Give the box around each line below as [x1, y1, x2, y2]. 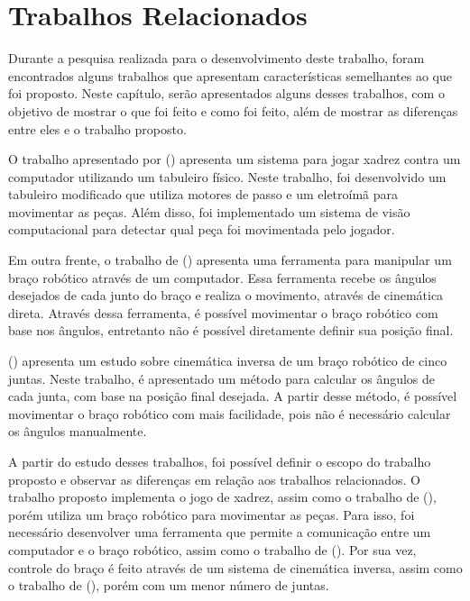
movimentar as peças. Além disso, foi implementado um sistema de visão [8, 202, 410, 221]
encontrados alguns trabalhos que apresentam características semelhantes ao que [8, 66, 452, 85]
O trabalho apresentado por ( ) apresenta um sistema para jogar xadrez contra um [8, 150, 461, 168]
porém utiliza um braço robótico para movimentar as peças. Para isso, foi [8, 505, 415, 524]
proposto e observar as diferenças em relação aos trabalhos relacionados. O [8, 469, 420, 488]
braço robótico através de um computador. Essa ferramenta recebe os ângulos [8, 268, 437, 287]
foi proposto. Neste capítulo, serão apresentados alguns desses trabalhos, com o [8, 84, 445, 103]
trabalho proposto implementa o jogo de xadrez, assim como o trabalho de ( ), [8, 487, 437, 506]
